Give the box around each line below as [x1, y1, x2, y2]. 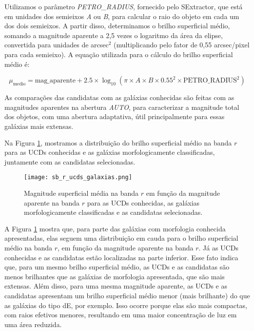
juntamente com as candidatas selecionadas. [4, 156, 136, 166]
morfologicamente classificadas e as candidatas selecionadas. [24, 207, 203, 217]
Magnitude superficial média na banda [24, 187, 139, 198]
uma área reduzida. [4, 319, 62, 329]
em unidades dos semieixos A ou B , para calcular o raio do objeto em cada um [4, 11, 239, 21]
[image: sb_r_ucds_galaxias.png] [24, 174, 132, 181]
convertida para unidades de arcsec [4, 40, 109, 50]
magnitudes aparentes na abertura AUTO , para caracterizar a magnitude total [4, 102, 239, 112]
